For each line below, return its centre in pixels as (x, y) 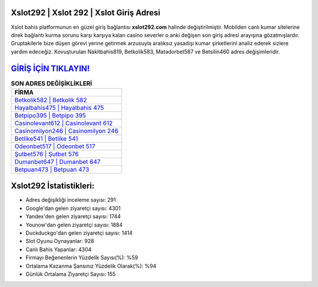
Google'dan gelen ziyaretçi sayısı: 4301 (73, 208)
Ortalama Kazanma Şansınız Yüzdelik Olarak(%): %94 (91, 266)
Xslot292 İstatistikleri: (53, 186)
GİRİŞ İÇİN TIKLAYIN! (50, 69)
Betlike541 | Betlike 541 (46, 138)
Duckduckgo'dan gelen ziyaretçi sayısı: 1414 (79, 233)
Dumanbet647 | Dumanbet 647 (57, 162)
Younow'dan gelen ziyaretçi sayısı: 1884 (74, 225)
